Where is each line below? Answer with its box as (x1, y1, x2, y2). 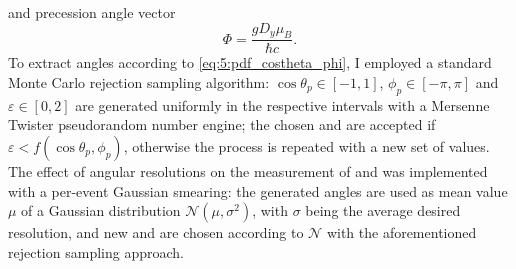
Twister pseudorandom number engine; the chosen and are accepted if (8, 114, 436, 135)
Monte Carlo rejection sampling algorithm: (8, 72, 270, 93)
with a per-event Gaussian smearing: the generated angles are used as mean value (8, 180, 508, 201)
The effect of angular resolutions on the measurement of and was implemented (8, 161, 488, 181)
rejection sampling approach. (8, 241, 184, 262)
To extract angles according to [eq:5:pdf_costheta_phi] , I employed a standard (8, 52, 492, 73)
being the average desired (305, 200, 461, 221)
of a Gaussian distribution (21, 200, 181, 221)
